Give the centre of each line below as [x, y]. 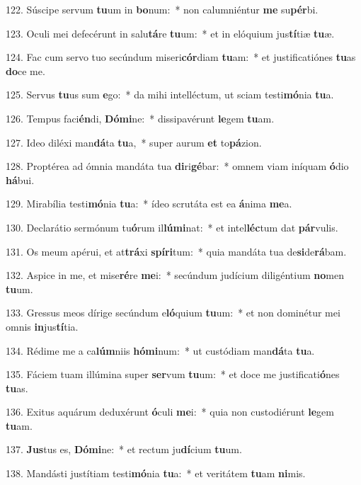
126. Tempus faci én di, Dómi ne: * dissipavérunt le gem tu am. [140, 118]
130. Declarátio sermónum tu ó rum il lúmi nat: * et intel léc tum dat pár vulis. [172, 227]
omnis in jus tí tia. [42, 326]
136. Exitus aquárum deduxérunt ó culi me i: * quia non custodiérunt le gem [170, 412]
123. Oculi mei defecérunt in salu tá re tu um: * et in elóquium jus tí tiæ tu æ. [170, 33]
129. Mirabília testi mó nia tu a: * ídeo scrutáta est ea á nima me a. [149, 204]
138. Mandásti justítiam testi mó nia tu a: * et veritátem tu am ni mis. [156, 473]
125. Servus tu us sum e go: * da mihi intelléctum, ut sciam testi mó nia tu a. [170, 95]
